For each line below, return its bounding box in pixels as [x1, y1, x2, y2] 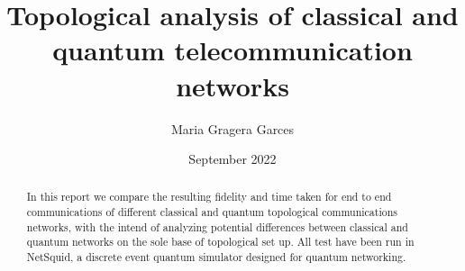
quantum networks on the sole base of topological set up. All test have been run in [26, 234, 415, 249]
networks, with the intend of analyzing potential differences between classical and [26, 219, 408, 234]
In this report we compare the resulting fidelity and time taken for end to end [26, 189, 392, 204]
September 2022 [188, 149, 277, 168]
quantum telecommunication [52, 32, 413, 68]
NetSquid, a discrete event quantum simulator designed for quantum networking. [26, 249, 406, 265]
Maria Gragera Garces [170, 119, 295, 138]
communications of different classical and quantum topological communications [26, 204, 397, 220]
